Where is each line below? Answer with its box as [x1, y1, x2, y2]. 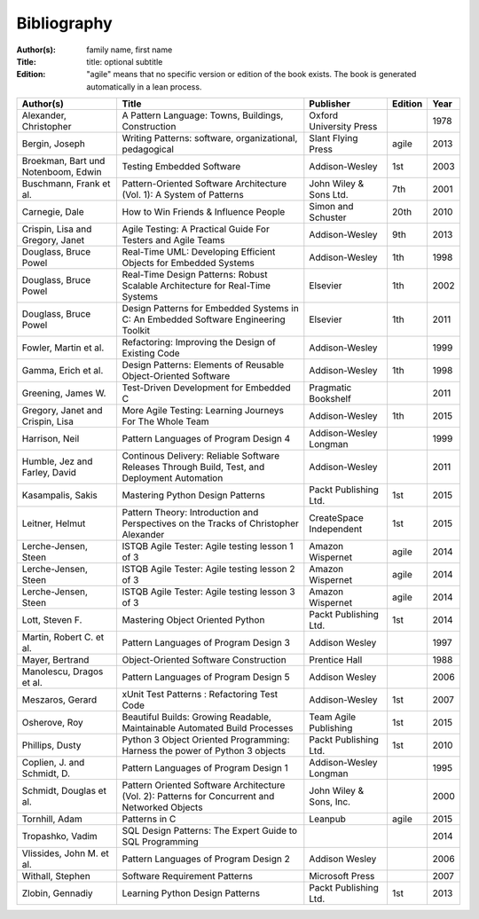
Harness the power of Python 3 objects [122, 745, 287, 758]
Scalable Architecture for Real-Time [122, 279, 271, 292]
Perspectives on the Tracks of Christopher [122, 517, 299, 530]
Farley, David [21, 467, 77, 479]
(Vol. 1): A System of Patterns [122, 189, 244, 201]
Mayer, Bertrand [21, 654, 90, 666]
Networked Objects [122, 801, 203, 813]
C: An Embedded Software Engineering [122, 313, 286, 326]
